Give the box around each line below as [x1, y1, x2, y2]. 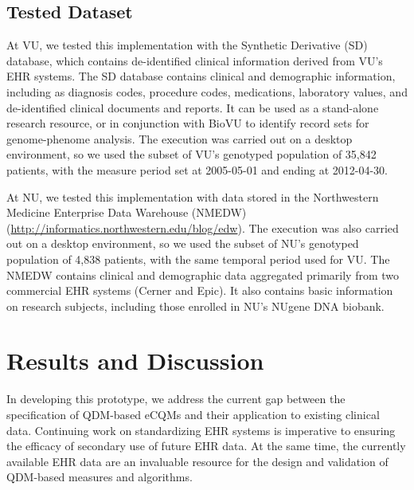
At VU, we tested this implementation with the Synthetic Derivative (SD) [6, 37, 368, 53]
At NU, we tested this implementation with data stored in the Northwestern [6, 188, 379, 205]
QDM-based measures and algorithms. [6, 468, 193, 485]
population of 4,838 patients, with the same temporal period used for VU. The [6, 250, 390, 267]
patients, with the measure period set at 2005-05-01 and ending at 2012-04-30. [6, 161, 389, 178]
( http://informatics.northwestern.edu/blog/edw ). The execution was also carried [6, 219, 399, 236]
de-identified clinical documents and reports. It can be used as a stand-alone [6, 99, 379, 116]
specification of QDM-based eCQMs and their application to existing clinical [6, 406, 380, 423]
